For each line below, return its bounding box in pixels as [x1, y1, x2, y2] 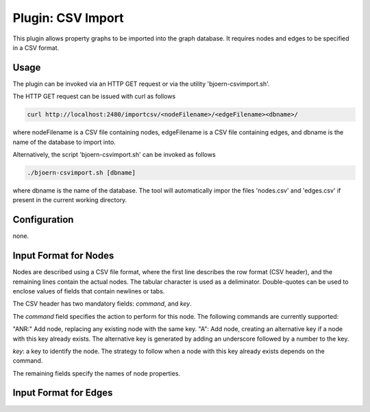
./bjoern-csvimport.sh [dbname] [27, 169, 136, 176]
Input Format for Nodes [12, 250, 114, 262]
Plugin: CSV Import [12, 10, 124, 25]
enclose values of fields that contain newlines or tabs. [12, 287, 165, 295]
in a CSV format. [12, 43, 60, 51]
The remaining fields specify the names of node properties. [12, 369, 181, 377]
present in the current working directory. [12, 196, 127, 204]
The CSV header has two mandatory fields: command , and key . [12, 300, 192, 308]
